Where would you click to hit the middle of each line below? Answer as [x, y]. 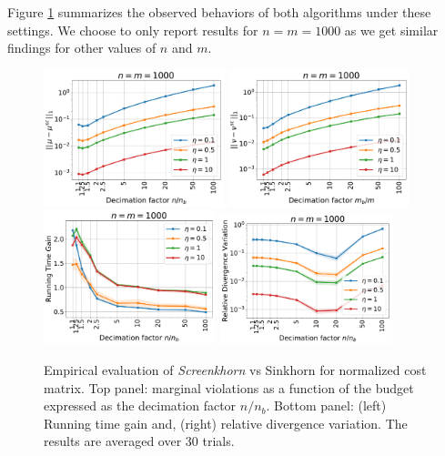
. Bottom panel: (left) [326, 405]
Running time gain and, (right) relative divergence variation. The [226, 423]
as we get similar [391, 30]
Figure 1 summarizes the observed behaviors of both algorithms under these [219, 12]
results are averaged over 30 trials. [139, 441]
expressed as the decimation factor [140, 405]
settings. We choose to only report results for [133, 30]
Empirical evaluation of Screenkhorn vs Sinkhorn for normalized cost [235, 370]
